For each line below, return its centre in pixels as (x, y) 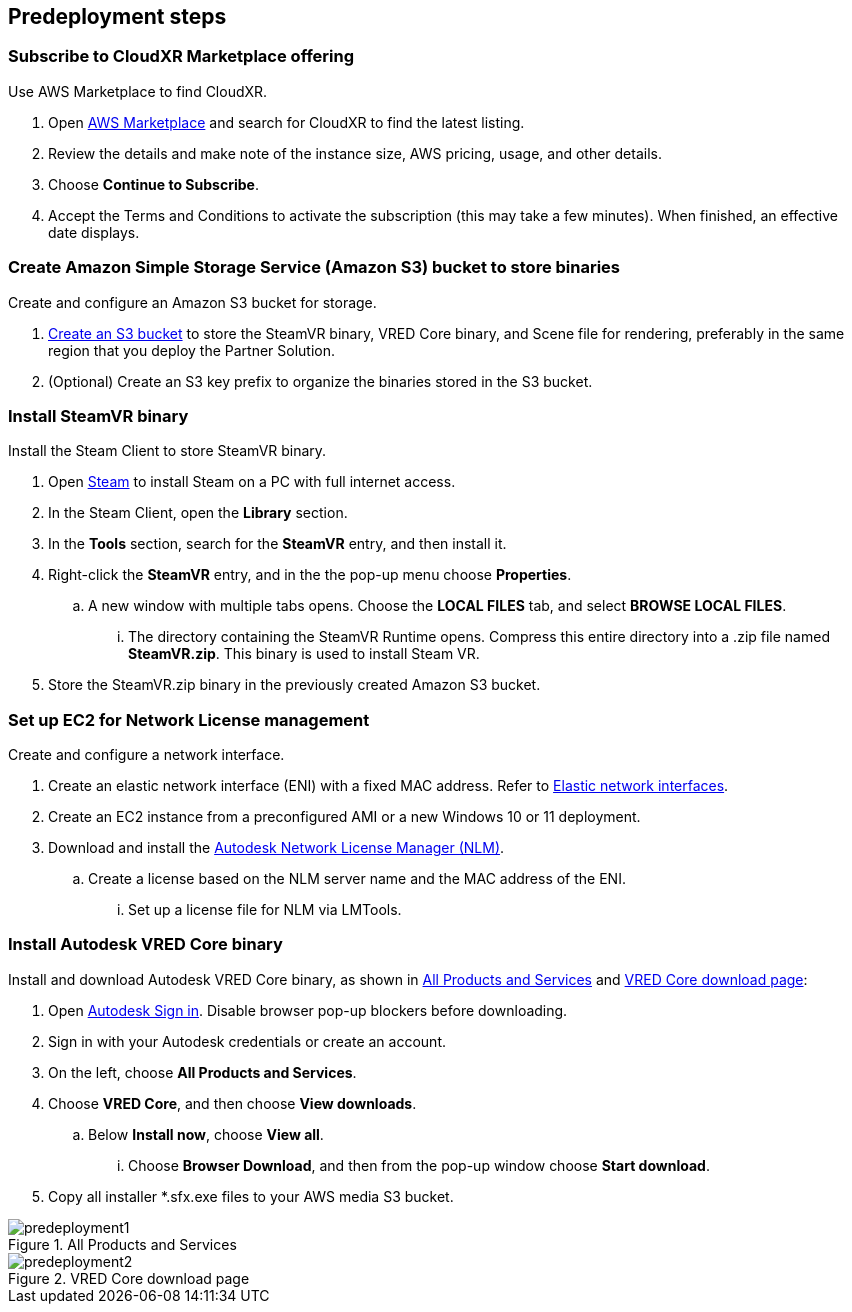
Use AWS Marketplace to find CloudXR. (138, 91)
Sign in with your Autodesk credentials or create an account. (247, 1041)
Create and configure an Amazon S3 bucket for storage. (192, 302)
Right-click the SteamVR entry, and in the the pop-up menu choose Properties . (310, 575)
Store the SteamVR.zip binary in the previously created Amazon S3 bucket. (294, 685)
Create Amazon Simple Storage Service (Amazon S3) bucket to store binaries (314, 267)
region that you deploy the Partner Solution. (192, 350)
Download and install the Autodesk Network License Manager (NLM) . (276, 848)
